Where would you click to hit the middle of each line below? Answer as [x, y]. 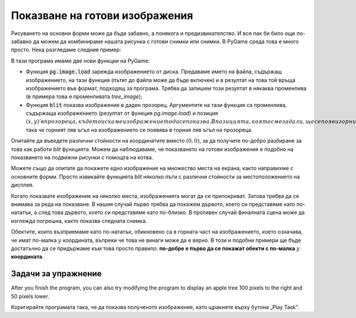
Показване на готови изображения [102, 15]
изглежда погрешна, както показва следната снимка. [79, 221]
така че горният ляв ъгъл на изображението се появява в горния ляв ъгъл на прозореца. [139, 130]
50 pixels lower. [30, 296]
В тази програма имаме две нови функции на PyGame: [80, 61]
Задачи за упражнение [56, 274]
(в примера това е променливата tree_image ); [84, 97]
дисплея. [23, 185]
